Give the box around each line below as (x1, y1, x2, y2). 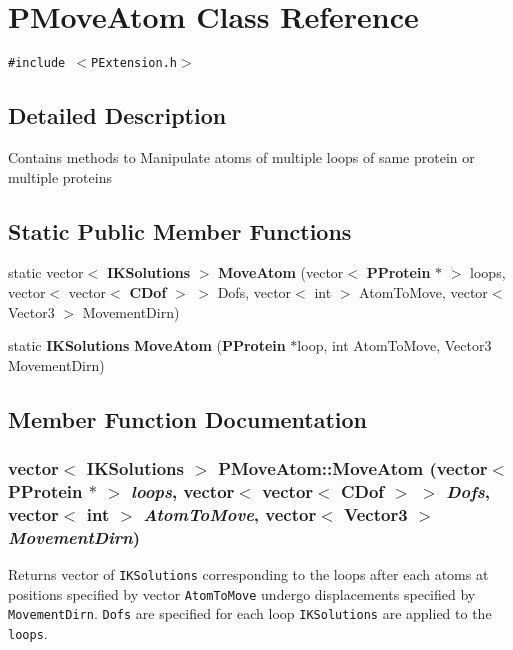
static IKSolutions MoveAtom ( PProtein (8, 335, 286, 356)
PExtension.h (91, 56, 177, 71)
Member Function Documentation (8, 403, 368, 434)
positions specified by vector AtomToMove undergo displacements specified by (8, 583, 476, 604)
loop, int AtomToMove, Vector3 (297, 335, 492, 356)
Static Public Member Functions (8, 215, 352, 246)
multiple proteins (8, 166, 112, 187)
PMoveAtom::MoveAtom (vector (218, 456, 488, 481)
